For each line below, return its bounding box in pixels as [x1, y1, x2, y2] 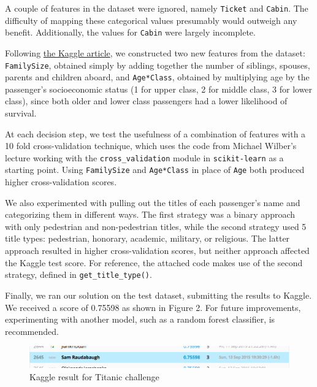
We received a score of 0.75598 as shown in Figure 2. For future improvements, [5, 301, 301, 313]
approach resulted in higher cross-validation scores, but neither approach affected [5, 244, 310, 257]
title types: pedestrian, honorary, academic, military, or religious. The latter [5, 232, 290, 245]
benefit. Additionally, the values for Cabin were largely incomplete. [5, 26, 256, 39]
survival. [5, 107, 37, 119]
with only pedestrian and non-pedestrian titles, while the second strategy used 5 [5, 220, 307, 232]
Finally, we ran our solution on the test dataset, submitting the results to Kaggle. [5, 288, 312, 301]
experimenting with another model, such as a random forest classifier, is [5, 313, 275, 326]
